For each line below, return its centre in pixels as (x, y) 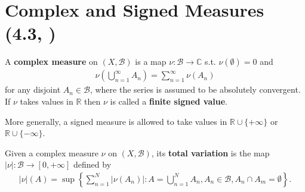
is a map (151, 62)
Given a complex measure (52, 152)
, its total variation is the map (210, 152)
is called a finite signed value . (169, 101)
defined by (93, 164)
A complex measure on (51, 62)
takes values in (47, 101)
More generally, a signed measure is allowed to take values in (116, 121)
